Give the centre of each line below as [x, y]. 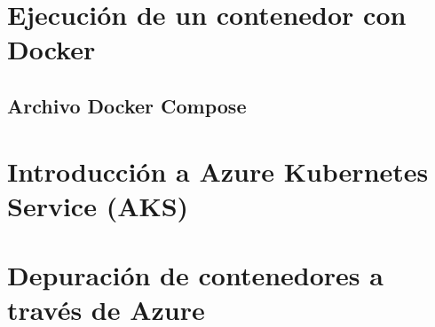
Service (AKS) [98, 205]
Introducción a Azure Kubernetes [218, 171]
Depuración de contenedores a [195, 275]
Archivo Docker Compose [127, 105]
